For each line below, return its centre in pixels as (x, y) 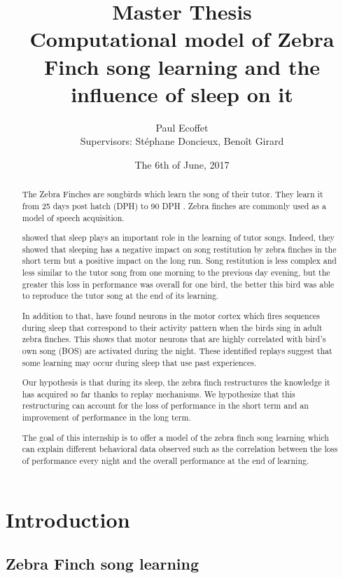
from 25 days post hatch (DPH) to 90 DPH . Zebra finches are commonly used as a (174, 205)
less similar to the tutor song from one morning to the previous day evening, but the (176, 273)
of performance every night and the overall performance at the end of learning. (166, 460)
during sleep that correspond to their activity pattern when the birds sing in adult (172, 327)
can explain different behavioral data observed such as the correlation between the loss (180, 449)
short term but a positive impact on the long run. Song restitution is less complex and (179, 261)
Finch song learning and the (182, 66)
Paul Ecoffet (182, 127)
